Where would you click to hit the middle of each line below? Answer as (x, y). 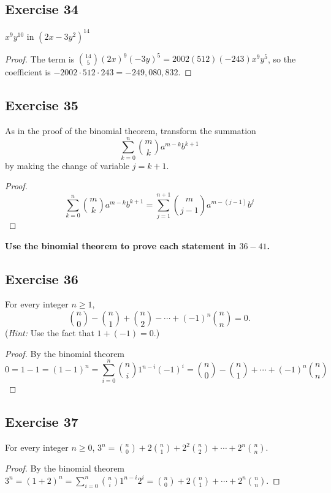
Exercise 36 (42, 278)
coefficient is (28, 72)
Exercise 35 (42, 105)
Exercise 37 (42, 422)
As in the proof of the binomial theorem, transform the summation (131, 130)
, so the (282, 58)
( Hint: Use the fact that (50, 333)
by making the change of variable (67, 165)
